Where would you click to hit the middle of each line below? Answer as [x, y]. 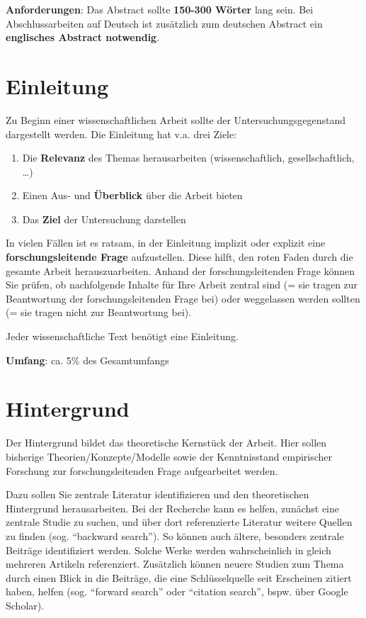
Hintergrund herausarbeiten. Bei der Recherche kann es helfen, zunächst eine [173, 508]
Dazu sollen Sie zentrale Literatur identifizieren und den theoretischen [158, 494]
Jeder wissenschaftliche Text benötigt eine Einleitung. [122, 336]
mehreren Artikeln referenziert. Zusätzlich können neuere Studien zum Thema [175, 564]
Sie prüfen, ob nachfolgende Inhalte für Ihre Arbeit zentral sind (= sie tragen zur [182, 285]
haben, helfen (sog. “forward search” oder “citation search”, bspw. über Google [177, 591]
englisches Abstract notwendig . [83, 37]
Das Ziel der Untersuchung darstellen [104, 219]
